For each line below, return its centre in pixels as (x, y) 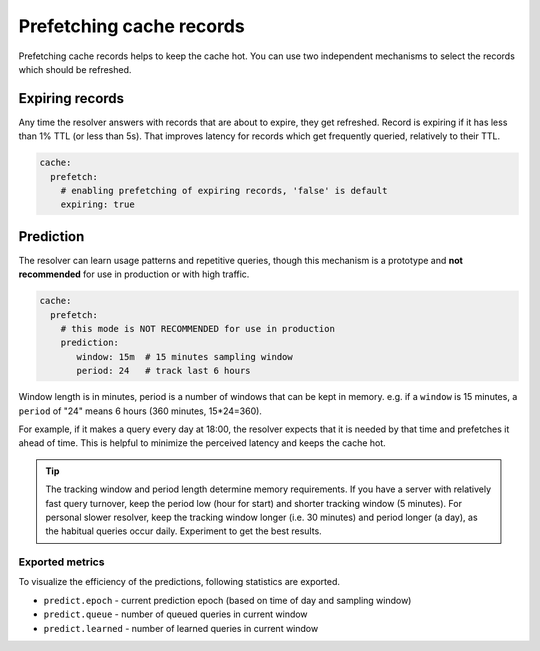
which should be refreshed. (75, 69)
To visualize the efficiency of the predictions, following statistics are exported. (179, 582)
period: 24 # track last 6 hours (163, 371)
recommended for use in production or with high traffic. (134, 274)
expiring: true (97, 204)
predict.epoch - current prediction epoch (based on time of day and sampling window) (227, 600)
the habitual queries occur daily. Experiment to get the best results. (183, 531)
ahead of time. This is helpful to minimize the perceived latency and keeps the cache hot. (202, 443)
